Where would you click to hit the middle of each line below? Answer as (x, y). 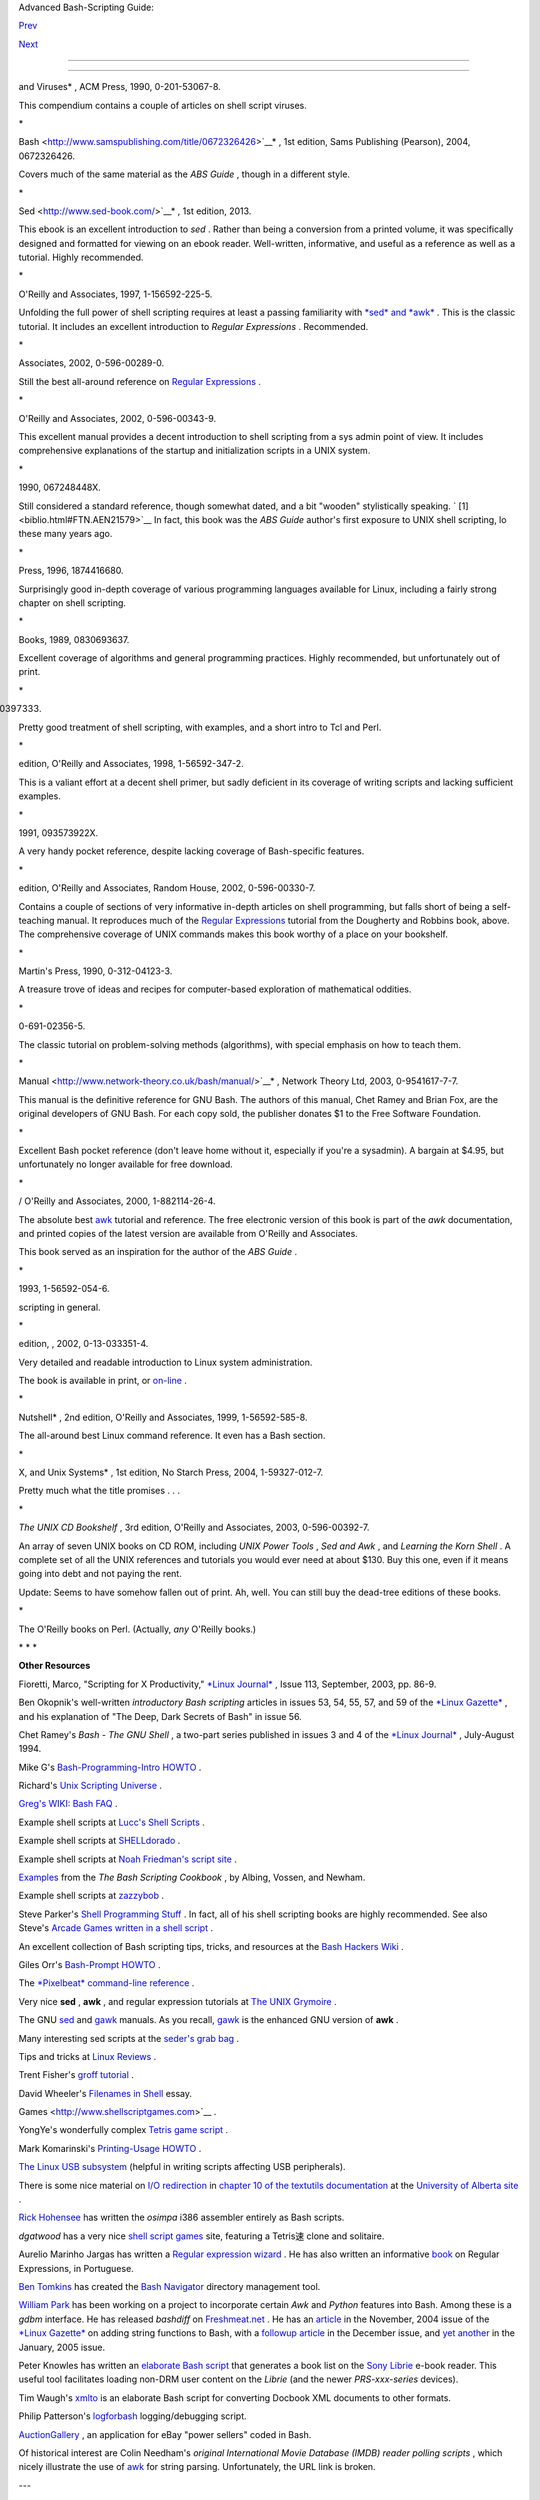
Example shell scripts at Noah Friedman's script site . (127, 1859)
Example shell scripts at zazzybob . (91, 1896)
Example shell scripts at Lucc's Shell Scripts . (111, 1822)
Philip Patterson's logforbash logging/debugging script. (132, 2416)
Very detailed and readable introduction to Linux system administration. (165, 1362)
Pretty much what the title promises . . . (99, 1491)
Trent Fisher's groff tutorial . (76, 2075)
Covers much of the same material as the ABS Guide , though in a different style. (184, 174)
